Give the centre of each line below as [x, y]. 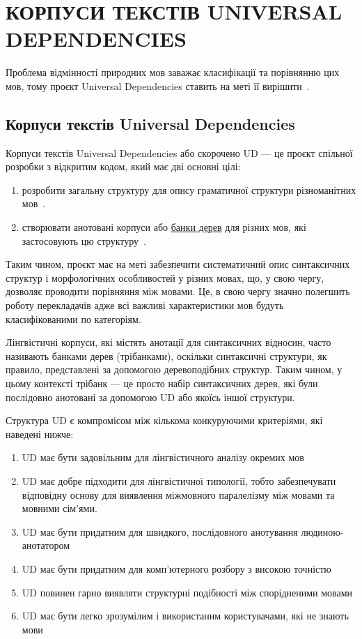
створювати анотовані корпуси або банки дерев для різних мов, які [164, 227]
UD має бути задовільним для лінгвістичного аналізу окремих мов [163, 457]
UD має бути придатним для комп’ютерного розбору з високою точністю [176, 568]
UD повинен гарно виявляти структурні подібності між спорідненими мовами [187, 592]
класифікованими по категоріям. [73, 318]
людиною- [322, 531]
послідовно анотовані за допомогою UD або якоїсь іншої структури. [150, 397]
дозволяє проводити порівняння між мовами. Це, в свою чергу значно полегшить [178, 291]
